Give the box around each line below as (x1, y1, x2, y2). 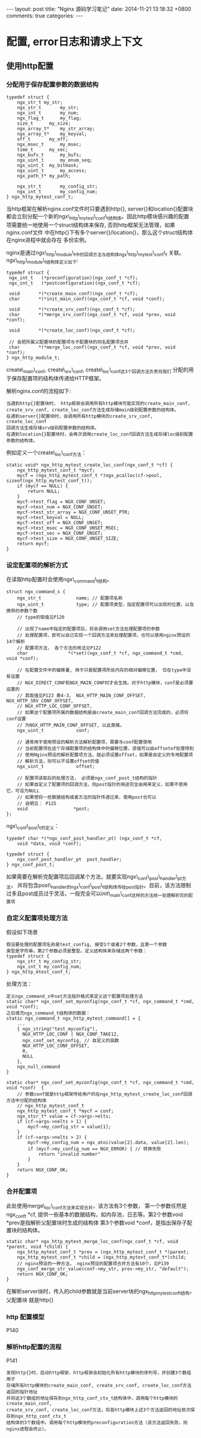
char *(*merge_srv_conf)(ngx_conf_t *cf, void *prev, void (8, 312, 176, 318)
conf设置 (6, 716, 26, 722)
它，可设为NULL (6, 788, 40, 794)
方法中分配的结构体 (6, 1098, 47, 1104)
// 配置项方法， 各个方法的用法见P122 (17, 645, 101, 651)
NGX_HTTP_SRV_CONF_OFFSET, (6, 698, 74, 704)
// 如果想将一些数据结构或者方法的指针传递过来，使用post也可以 (17, 794, 157, 800)
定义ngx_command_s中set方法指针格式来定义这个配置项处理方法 (6, 993, 143, 999)
